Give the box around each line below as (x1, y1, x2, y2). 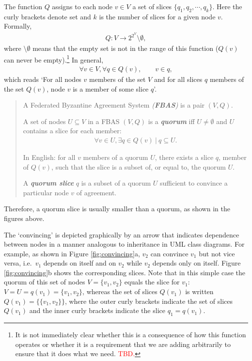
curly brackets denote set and (4, 11, 91, 21)
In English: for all (23, 152, 76, 162)
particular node (23, 187, 69, 197)
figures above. (4, 213, 45, 223)
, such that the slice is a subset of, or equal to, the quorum (51, 161, 226, 172)
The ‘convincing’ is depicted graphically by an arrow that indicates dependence (4, 229, 239, 239)
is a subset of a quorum (81, 178, 151, 188)
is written (185, 286, 214, 297)
